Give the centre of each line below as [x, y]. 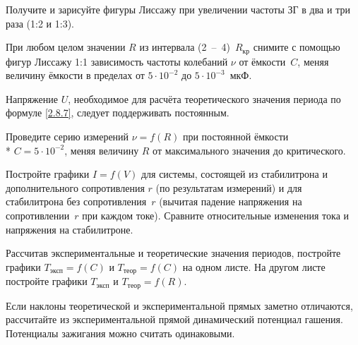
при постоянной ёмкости [235, 137]
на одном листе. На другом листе [254, 266]
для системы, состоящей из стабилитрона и [234, 174]
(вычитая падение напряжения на [231, 201]
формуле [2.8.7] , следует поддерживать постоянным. [118, 113]
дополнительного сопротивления [75, 187]
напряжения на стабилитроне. [70, 229]
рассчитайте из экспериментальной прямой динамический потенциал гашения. [174, 319]
